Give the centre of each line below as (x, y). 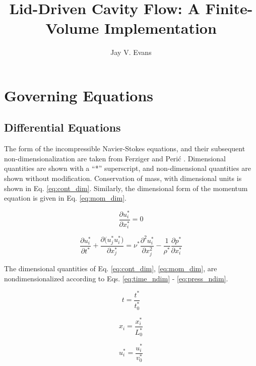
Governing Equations (79, 95)
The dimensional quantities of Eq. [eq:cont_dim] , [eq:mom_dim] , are (111, 268)
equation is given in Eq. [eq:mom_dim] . (65, 198)
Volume (72, 28)
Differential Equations (62, 127)
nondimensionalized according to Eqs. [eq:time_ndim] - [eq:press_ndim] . (116, 278)
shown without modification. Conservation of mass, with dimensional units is (123, 178)
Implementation (161, 28)
